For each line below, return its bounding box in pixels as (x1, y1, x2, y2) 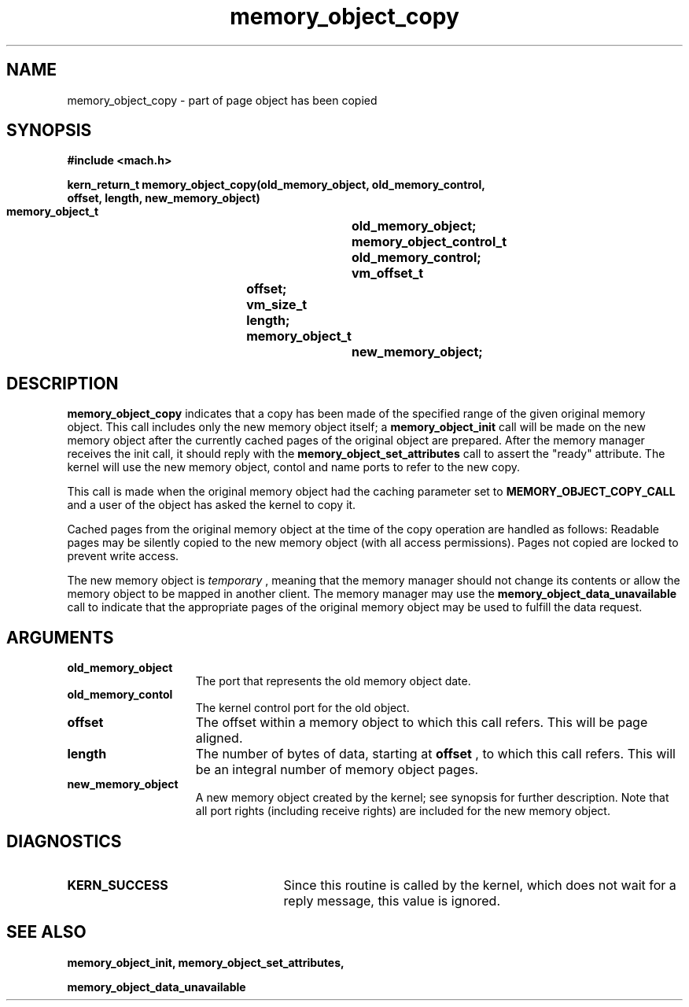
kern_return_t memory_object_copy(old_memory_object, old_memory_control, (67, 178, 485, 192)
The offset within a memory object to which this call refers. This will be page (195, 714, 648, 731)
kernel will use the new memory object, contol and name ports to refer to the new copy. (67, 460, 521, 474)
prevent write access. (67, 549, 179, 563)
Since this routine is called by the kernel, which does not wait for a (283, 876, 676, 893)
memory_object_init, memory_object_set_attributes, (67, 955, 344, 969)
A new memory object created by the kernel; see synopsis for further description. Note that (195, 791, 669, 805)
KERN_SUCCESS (67, 876, 168, 893)
